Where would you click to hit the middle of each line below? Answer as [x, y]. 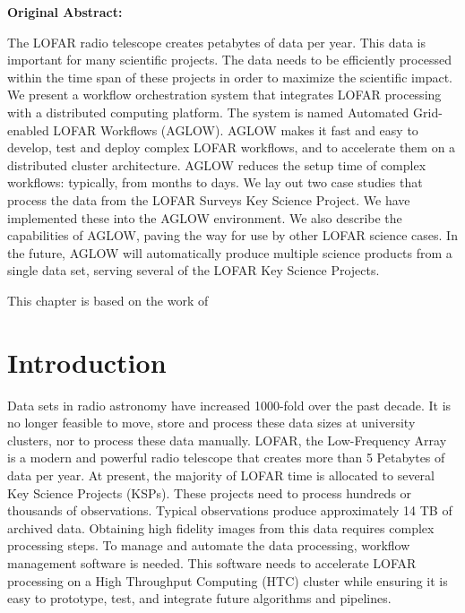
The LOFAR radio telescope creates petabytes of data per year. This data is [216, 42]
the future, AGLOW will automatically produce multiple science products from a [230, 252]
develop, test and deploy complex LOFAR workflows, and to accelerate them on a [232, 147]
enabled [28, 130]
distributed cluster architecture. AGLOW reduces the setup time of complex [217, 164]
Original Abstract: [65, 12]
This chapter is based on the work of [108, 300]
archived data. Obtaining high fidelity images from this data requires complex [221, 527]
